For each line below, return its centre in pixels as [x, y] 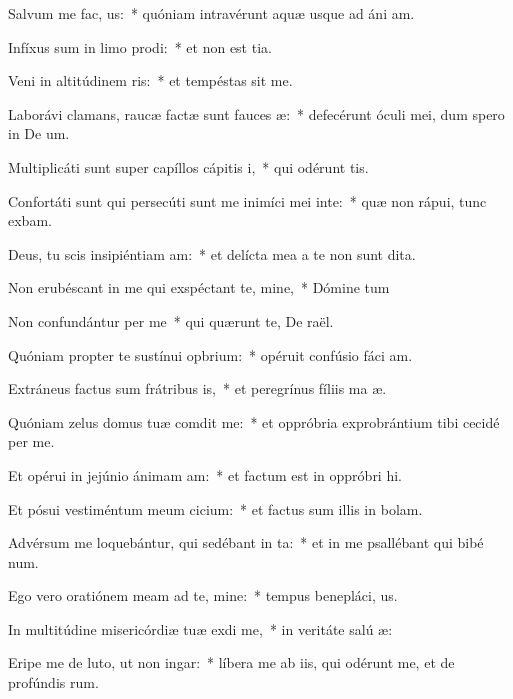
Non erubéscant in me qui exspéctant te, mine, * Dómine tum [199, 287]
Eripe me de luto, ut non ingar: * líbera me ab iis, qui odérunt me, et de [231, 662]
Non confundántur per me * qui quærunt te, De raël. [171, 320]
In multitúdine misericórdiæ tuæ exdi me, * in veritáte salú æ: [200, 628]
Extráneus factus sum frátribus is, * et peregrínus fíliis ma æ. [197, 388]
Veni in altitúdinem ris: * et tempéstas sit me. [150, 80]
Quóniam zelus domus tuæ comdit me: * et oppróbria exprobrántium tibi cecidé [254, 421]
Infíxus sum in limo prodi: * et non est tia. [140, 46]
